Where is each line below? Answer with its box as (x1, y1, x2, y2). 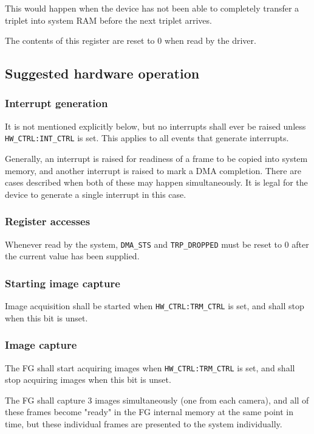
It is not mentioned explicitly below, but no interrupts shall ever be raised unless (5, 119, 306, 132)
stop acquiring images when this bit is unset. (5, 373, 171, 386)
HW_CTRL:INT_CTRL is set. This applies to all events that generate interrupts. (5, 131, 289, 144)
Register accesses (5, 214, 90, 229)
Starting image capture (5, 275, 120, 290)
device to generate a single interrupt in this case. (5, 187, 186, 200)
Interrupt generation (5, 96, 108, 111)
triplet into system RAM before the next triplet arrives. (5, 13, 212, 26)
